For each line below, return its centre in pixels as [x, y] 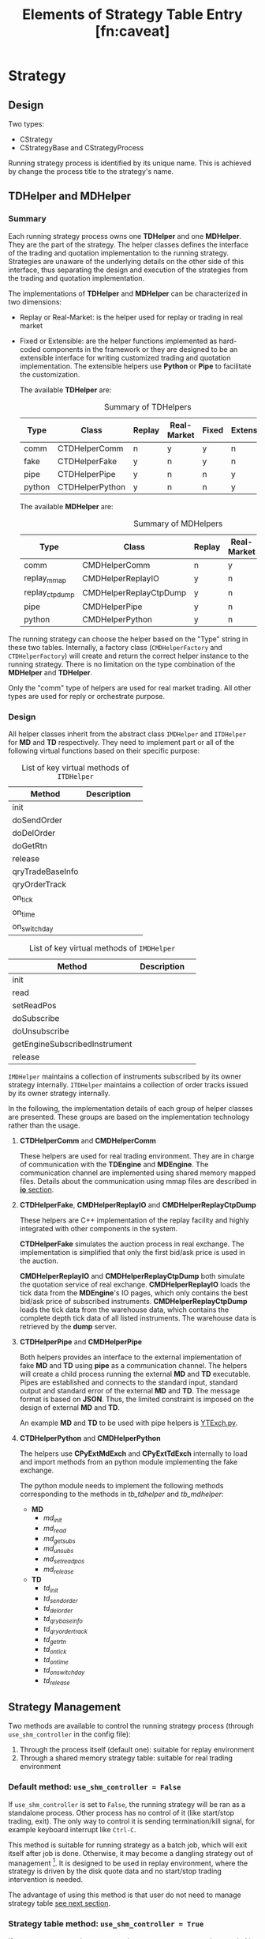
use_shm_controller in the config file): [70, 1734]
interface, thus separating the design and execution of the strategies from [128, 270]
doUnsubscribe [41, 1031]
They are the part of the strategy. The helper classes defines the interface [129, 244]
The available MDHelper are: [66, 506]
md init [52, 1518]
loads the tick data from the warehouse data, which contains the [124, 1310]
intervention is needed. [46, 1880]
